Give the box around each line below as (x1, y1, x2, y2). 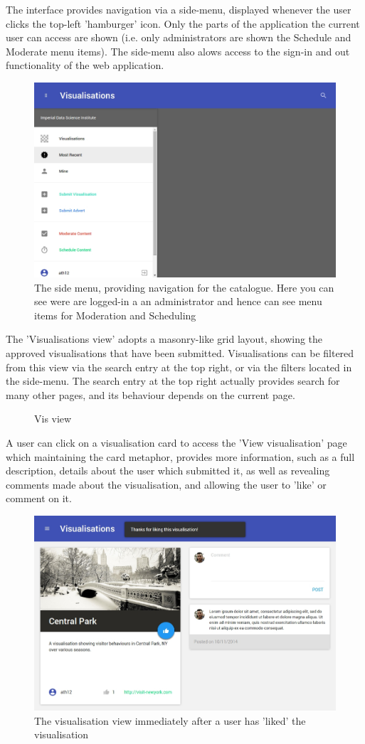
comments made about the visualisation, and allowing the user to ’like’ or (6, 477, 327, 491)
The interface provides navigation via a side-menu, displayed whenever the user (6, 2, 351, 16)
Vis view (34, 411, 72, 426)
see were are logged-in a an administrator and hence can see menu (34, 294, 322, 309)
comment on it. (6, 491, 72, 506)
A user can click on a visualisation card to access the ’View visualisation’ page (6, 435, 347, 450)
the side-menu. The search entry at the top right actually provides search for (6, 373, 340, 388)
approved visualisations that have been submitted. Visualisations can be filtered (6, 345, 354, 360)
